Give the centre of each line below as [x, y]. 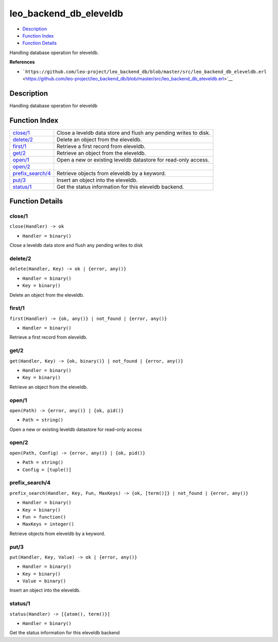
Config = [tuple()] [47, 470]
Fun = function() [44, 517]
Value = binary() [44, 581]
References [22, 62]
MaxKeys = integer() [48, 524]
